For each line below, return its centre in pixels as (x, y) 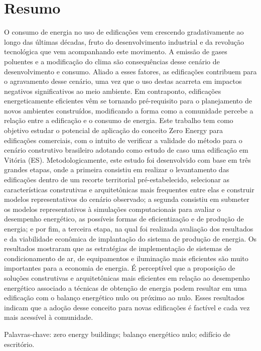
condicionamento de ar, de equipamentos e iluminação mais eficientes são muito (126, 258)
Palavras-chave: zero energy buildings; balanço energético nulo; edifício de (117, 334)
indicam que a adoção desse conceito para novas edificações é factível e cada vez (127, 307)
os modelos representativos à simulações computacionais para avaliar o (112, 209)
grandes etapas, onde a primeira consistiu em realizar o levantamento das (117, 169)
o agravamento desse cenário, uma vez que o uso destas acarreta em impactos (123, 81)
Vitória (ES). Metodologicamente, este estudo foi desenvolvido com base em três (127, 159)
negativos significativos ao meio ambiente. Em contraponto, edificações (113, 91)
